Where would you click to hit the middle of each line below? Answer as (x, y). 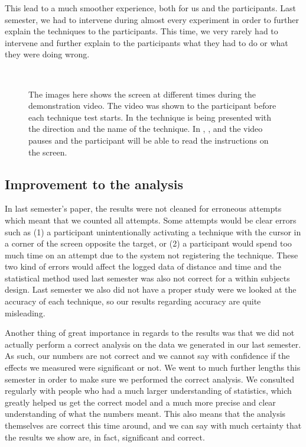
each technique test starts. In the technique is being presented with (150, 117)
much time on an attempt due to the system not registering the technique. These (152, 255)
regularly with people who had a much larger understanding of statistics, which (148, 391)
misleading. (25, 312)
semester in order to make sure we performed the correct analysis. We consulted (149, 379)
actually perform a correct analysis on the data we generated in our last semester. (153, 344)
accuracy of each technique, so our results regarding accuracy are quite (133, 301)
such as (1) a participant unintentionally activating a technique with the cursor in (153, 231)
